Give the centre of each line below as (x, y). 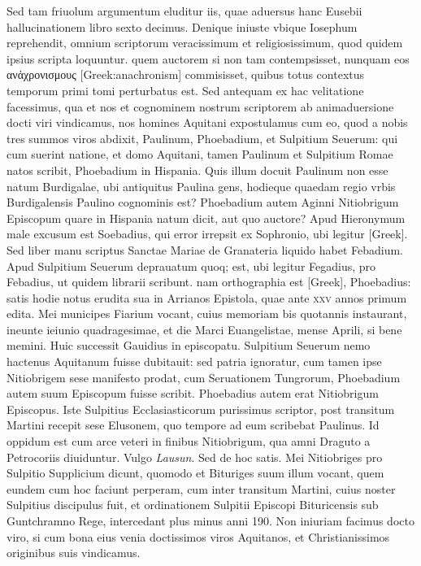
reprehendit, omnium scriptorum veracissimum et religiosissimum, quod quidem (205, 43)
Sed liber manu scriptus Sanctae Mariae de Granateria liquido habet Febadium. (205, 249)
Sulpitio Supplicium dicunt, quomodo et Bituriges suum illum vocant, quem (195, 473)
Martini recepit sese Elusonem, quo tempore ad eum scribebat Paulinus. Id (193, 425)
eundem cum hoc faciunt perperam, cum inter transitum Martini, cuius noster (201, 488)
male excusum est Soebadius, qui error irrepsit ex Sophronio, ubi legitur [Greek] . (207, 234)
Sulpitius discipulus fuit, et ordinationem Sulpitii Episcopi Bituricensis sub (193, 505)
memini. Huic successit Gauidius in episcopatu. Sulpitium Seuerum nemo (189, 345)
